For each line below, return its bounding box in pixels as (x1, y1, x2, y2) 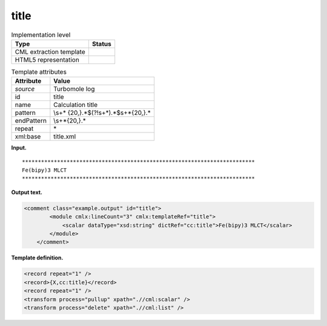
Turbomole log (53, 85, 95, 93)
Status (91, 39, 111, 48)
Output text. (11, 188, 42, 196)
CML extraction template (15, 47, 85, 56)
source (15, 85, 35, 93)
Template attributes (11, 68, 67, 76)
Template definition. (11, 254, 64, 261)
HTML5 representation (15, 55, 80, 64)
